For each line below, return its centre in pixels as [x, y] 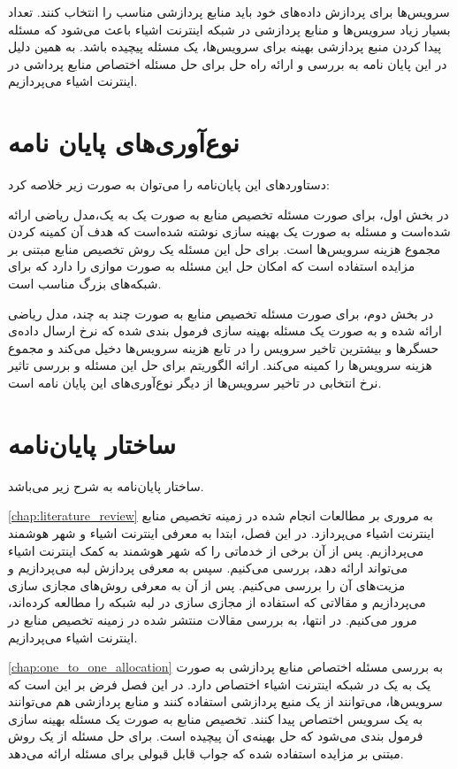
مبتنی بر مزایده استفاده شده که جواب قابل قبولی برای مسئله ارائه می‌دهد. [206, 754]
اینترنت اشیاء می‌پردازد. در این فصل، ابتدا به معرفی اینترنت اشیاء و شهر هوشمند [221, 532]
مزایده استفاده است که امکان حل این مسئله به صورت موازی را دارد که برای [212, 266]
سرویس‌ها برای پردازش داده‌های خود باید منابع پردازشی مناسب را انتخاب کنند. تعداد [229, 12]
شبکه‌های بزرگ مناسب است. [85, 284]
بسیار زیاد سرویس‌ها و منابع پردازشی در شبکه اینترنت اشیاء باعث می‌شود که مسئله [229, 29]
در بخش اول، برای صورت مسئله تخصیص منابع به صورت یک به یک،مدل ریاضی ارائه [228, 214]
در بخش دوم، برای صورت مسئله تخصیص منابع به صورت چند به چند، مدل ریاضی [221, 313]
